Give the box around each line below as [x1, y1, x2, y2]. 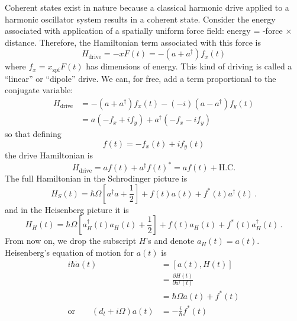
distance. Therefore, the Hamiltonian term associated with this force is [5, 36, 261, 48]
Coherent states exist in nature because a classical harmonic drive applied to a [5, 1, 289, 13]
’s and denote [146, 234, 195, 247]
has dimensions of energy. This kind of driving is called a [86, 60, 292, 72]
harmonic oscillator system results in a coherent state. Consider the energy [5, 12, 276, 25]
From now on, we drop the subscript [5, 234, 137, 247]
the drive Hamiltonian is [5, 149, 93, 161]
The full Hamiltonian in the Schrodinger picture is [5, 172, 188, 185]
